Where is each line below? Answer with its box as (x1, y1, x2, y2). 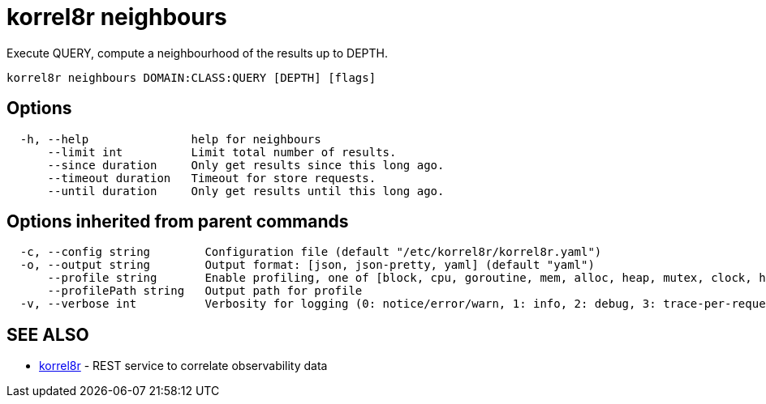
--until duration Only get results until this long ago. (47, 184, 445, 198)
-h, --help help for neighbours (19, 132, 321, 146)
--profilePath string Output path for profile (47, 284, 363, 298)
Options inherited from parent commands (6, 211, 349, 232)
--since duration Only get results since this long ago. (47, 158, 445, 172)
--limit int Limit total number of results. (47, 145, 397, 159)
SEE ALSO (6, 324, 89, 345)
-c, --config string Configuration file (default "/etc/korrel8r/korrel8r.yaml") (19, 245, 602, 259)
